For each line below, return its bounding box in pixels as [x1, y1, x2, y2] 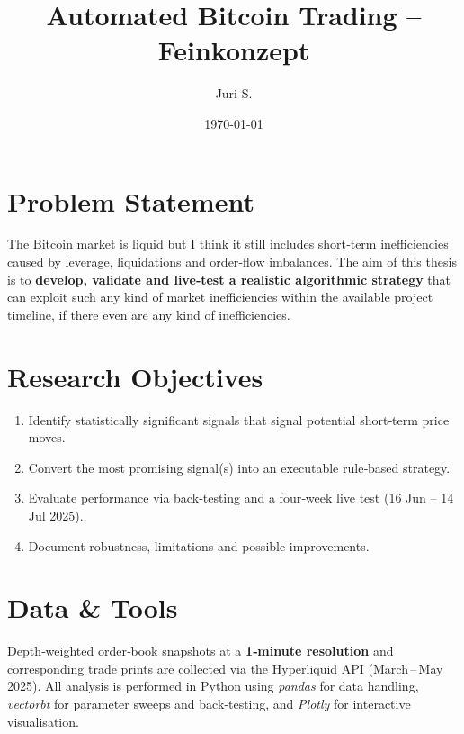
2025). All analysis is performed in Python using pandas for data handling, [7, 676, 419, 695]
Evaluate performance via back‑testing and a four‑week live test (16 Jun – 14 [28, 488, 454, 507]
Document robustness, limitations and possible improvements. [28, 536, 370, 555]
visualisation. [7, 711, 79, 730]
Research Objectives [7, 358, 263, 394]
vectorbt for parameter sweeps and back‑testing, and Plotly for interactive [7, 694, 411, 712]
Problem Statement [7, 182, 254, 219]
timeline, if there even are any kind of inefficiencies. [7, 304, 290, 323]
